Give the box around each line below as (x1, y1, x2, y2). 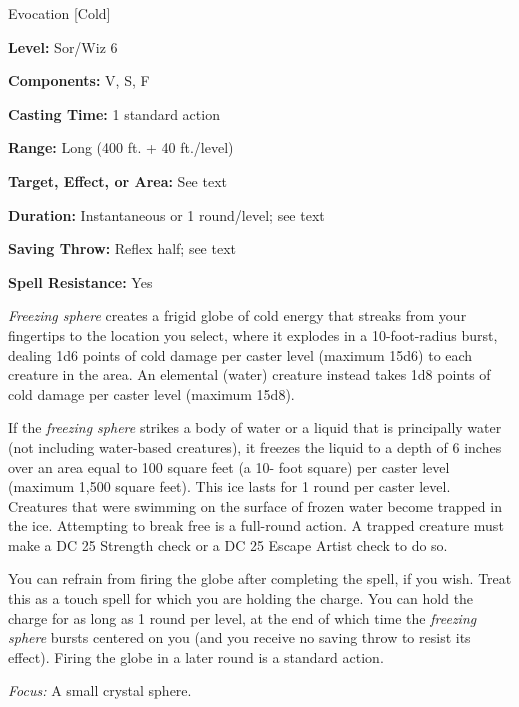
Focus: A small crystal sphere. (8, 680, 192, 701)
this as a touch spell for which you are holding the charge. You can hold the (8, 588, 474, 609)
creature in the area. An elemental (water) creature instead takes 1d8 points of (8, 364, 491, 385)
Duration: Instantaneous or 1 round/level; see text (8, 204, 325, 225)
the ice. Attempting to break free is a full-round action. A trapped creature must (8, 515, 504, 536)
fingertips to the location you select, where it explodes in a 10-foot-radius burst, (8, 324, 498, 345)
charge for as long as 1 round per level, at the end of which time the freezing (8, 607, 477, 628)
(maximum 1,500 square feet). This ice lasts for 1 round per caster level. (8, 476, 451, 497)
